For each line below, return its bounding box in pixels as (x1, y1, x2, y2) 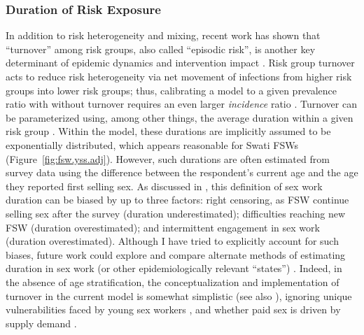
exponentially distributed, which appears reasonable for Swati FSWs (6, 137, 298, 152)
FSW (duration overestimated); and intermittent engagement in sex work (6, 220, 320, 234)
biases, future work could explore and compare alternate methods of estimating (6, 247, 346, 262)
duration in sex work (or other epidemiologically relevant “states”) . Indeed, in (6, 261, 342, 276)
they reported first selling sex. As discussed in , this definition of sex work (6, 178, 323, 193)
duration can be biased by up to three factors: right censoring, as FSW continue (6, 192, 349, 207)
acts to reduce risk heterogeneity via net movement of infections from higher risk (6, 69, 352, 83)
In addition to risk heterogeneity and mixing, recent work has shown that (6, 28, 321, 43)
